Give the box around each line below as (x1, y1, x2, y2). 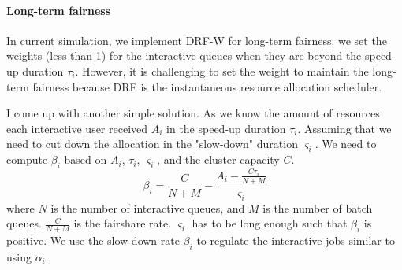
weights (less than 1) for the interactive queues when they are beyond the (6, 47, 362, 64)
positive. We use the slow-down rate (6, 231, 180, 248)
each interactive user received (6, 120, 148, 136)
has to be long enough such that (192, 215, 348, 231)
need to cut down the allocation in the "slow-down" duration (6, 135, 298, 152)
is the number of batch (262, 199, 373, 216)
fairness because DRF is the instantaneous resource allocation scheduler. (32, 78, 382, 94)
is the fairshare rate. (73, 215, 172, 231)
